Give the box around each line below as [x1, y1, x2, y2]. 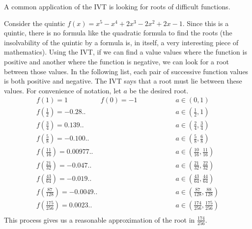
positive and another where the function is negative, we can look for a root [4, 56, 229, 66]
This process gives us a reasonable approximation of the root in [4, 214, 195, 225]
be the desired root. [129, 85, 189, 95]
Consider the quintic [4, 18, 65, 28]
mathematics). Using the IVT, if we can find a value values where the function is [4, 47, 247, 57]
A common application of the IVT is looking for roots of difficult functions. [4, 1, 230, 11]
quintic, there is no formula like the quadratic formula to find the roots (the [4, 28, 232, 38]
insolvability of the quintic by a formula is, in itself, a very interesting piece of [4, 37, 239, 47]
